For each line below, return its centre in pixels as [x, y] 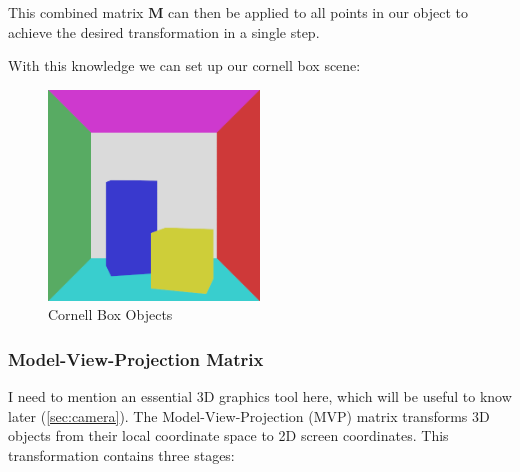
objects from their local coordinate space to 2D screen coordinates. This [228, 435]
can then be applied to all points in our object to [318, 12]
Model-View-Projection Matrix [136, 358]
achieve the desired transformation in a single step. [164, 31]
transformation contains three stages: [121, 455]
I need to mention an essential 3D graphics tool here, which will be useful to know [260, 396]
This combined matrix [76, 12]
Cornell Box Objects [110, 314]
